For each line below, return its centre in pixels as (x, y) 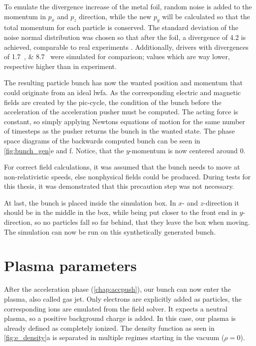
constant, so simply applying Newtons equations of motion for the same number (125, 121)
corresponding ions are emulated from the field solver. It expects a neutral (116, 308)
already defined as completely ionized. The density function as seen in (109, 328)
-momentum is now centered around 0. (188, 150)
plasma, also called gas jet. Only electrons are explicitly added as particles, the (123, 298)
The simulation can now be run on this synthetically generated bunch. (110, 231)
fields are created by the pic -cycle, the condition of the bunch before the (113, 102)
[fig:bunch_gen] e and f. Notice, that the (64, 150)
